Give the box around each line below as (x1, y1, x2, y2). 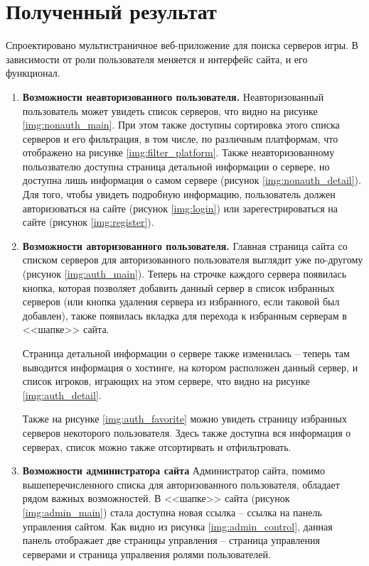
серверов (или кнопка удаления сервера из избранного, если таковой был (22, 294, 340, 309)
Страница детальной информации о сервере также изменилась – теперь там (22, 346, 350, 360)
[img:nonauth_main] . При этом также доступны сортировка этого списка (22, 117, 340, 132)
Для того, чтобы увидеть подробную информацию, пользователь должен (22, 187, 336, 202)
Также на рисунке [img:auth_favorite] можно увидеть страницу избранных (22, 411, 347, 426)
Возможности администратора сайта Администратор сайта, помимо (22, 463, 325, 478)
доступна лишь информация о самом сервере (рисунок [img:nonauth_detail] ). (22, 173, 361, 187)
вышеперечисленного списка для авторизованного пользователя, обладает (22, 477, 340, 491)
